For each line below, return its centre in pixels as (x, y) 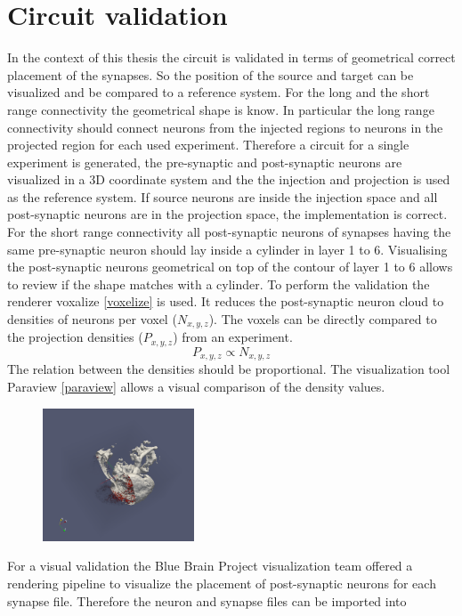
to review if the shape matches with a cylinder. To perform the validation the (219, 284)
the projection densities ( (75, 337)
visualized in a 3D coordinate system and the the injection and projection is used (229, 179)
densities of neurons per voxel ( (92, 319)
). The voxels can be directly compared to (323, 319)
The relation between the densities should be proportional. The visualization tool (229, 369)
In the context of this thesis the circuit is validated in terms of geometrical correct (231, 57)
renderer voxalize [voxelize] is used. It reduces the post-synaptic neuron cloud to (226, 301)
